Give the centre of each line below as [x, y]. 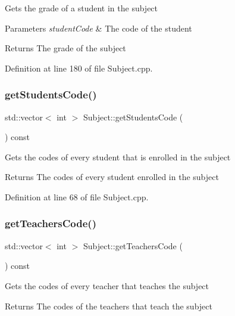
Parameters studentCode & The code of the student [98, 28]
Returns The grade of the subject [65, 48]
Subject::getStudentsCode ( [133, 117]
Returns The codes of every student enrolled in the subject [112, 177]
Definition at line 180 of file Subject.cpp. [79, 68]
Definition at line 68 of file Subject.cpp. [77, 196]
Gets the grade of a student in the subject [82, 8]
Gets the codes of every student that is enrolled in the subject [118, 157]
